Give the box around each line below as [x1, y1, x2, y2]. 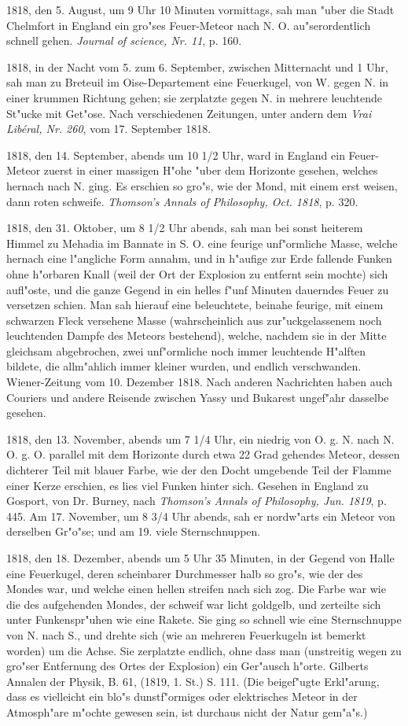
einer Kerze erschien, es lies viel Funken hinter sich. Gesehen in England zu [6, 477, 369, 493]
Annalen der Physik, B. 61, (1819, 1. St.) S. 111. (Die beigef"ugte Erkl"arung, [6, 673, 380, 689]
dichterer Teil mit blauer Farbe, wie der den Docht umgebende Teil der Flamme [6, 462, 391, 478]
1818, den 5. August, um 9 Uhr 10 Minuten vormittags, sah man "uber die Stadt [6, 2, 395, 17]
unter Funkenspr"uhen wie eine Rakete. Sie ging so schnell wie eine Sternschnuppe [6, 611, 402, 628]
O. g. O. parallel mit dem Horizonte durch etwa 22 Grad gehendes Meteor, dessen [6, 446, 400, 463]
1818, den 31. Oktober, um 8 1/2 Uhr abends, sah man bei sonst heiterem [6, 219, 363, 236]
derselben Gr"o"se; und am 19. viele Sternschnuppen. [6, 523, 261, 540]
